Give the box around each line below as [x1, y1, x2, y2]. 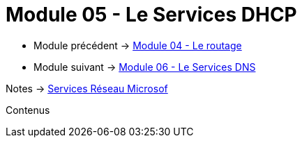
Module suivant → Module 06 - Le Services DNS [33, 60, 256, 73]
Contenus [6, 103, 50, 116]
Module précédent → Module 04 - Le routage [33, 39, 242, 51]
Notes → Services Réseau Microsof [6, 82, 168, 94]
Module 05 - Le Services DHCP [6, 3, 297, 26]
